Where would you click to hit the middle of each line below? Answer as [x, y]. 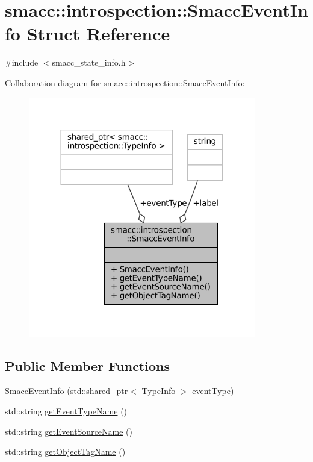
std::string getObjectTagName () [65, 451]
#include [22, 62]
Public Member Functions [87, 365]
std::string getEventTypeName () [66, 410]
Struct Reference [98, 33]
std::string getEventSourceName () [69, 431]
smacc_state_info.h [89, 62]
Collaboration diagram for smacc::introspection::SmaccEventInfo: [125, 82]
